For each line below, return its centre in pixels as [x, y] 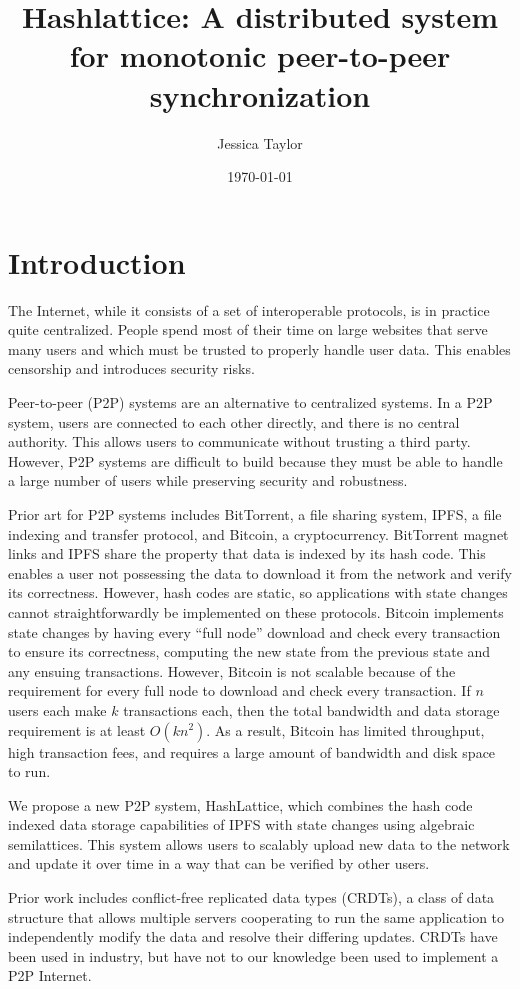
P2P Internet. [50, 975]
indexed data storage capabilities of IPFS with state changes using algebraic [241, 824]
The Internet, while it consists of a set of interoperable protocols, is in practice [249, 309]
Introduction [97, 261]
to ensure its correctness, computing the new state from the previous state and [249, 651]
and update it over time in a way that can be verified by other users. [219, 863]
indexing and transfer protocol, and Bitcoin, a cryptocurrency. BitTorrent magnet [258, 533]
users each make [57, 709]
